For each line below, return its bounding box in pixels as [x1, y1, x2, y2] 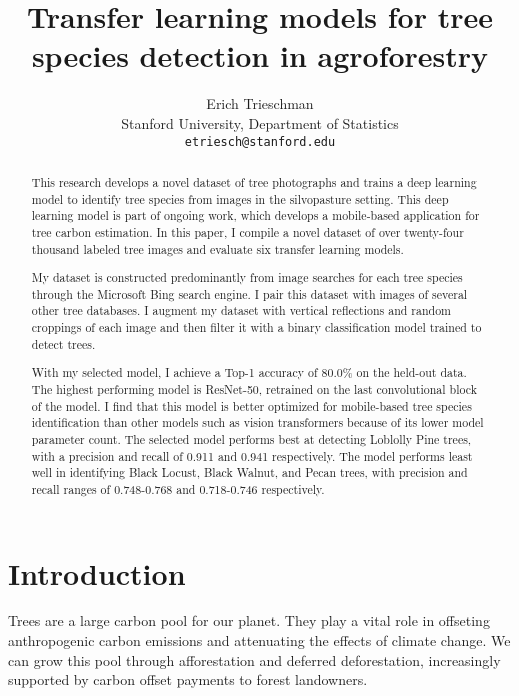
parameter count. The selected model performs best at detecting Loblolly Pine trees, [31, 430, 472, 447]
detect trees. [31, 335, 96, 352]
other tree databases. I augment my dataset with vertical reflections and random [31, 302, 452, 319]
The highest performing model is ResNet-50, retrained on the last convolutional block [31, 380, 477, 397]
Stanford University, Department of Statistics [121, 112, 399, 133]
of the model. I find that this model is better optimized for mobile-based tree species [31, 397, 472, 414]
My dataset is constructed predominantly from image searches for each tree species [31, 269, 463, 286]
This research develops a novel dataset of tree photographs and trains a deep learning [31, 173, 477, 190]
